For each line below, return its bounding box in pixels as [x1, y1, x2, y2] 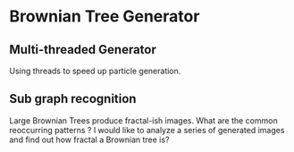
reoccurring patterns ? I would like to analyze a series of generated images [9, 124, 285, 135]
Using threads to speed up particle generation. [9, 65, 181, 76]
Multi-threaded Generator [9, 42, 156, 57]
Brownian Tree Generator [9, 6, 200, 27]
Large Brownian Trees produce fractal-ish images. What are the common [9, 114, 279, 126]
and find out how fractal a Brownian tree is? [9, 134, 170, 145]
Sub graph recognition [9, 91, 137, 106]
